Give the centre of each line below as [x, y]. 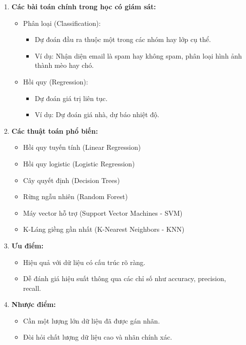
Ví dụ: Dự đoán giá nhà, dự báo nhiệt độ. [97, 114]
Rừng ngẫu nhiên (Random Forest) [76, 196]
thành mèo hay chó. [64, 65]
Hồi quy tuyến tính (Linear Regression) [82, 147]
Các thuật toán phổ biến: [55, 131]
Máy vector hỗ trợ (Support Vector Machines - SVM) [103, 213]
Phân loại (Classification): [62, 23]
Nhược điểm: [34, 304]
